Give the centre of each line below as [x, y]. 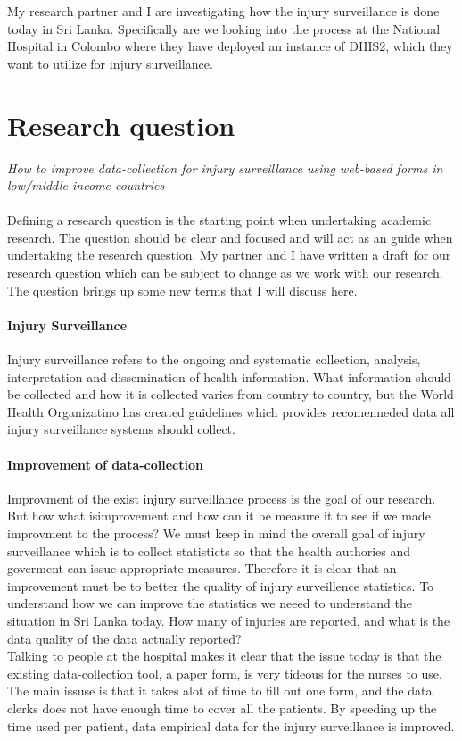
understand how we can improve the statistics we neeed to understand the [210, 603]
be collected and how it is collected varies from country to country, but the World [231, 394]
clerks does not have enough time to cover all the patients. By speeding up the [222, 708]
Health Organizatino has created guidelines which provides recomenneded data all [231, 411]
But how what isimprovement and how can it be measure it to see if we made [219, 516]
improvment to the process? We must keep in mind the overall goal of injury [216, 533]
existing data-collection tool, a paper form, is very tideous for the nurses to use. [225, 673]
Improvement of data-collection [105, 464]
